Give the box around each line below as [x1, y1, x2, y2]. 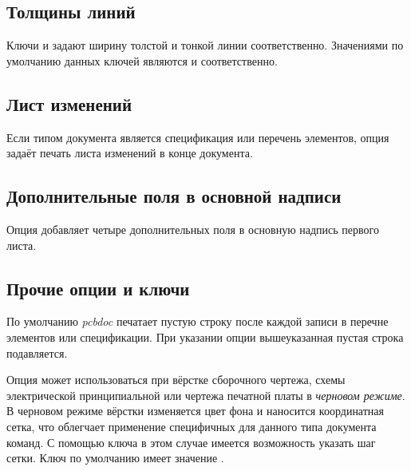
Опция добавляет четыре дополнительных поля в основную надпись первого [6, 220, 379, 237]
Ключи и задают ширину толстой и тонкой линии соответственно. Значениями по [6, 37, 404, 53]
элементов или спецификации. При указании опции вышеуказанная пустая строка [6, 328, 404, 345]
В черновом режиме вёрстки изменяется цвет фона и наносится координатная [6, 402, 384, 419]
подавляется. [6, 344, 68, 361]
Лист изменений [6, 91, 132, 116]
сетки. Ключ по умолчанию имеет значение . [6, 449, 224, 466]
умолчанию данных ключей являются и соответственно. [6, 52, 278, 69]
